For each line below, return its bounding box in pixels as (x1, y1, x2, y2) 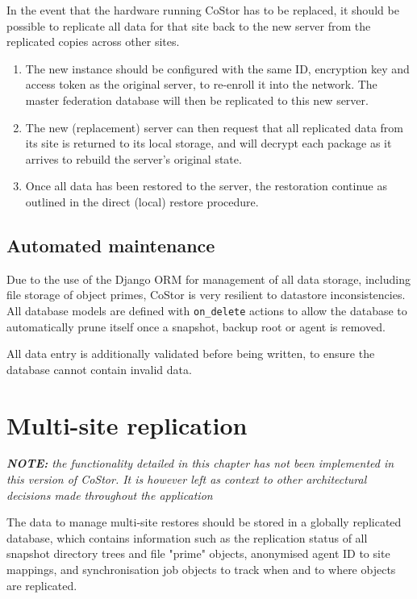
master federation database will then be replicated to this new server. (25, 91, 369, 108)
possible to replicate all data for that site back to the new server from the (6, 17, 371, 34)
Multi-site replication (6, 408, 248, 441)
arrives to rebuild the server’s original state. (25, 150, 242, 167)
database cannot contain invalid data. (6, 360, 192, 377)
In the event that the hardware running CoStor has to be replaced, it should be (6, 2, 399, 18)
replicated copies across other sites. (6, 33, 180, 50)
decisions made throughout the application (6, 486, 213, 503)
